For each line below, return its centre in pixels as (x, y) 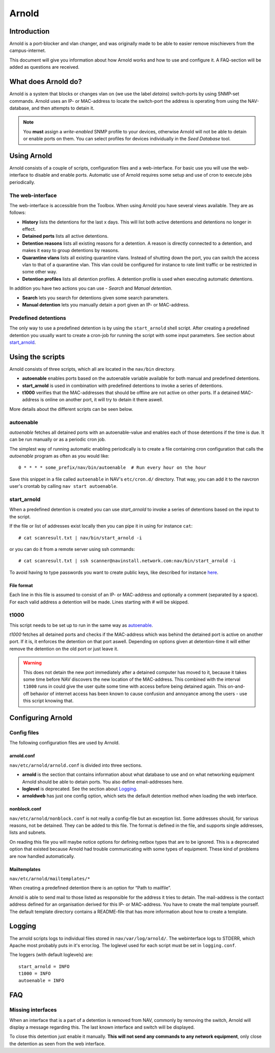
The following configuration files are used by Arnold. (64, 743)
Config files (24, 732)
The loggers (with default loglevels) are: (51, 955)
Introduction (30, 31)
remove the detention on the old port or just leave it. (64, 649)
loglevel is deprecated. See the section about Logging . (80, 789)
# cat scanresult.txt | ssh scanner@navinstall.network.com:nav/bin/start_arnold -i (127, 561)
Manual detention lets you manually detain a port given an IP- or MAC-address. (106, 305)
